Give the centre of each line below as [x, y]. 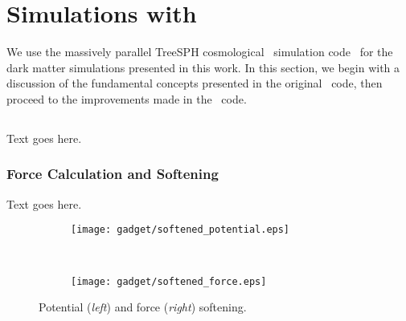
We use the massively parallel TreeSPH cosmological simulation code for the [200, 52]
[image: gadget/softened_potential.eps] [180, 230]
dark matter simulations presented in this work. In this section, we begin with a [203, 67]
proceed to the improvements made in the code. [127, 98]
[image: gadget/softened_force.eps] [169, 281]
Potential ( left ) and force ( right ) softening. [143, 307]
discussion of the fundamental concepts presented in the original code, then [195, 83]
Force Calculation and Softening [113, 174]
